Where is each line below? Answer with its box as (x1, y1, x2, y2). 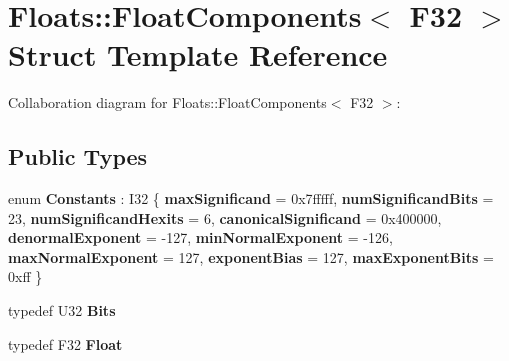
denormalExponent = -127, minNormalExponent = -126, (8, 227, 393, 248)
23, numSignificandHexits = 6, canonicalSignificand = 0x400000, (8, 207, 442, 228)
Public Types (8, 141, 148, 172)
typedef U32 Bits (8, 300, 116, 321)
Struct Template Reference (8, 34, 388, 75)
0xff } (8, 266, 43, 287)
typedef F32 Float (8, 333, 123, 354)
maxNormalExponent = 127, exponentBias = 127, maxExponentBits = (8, 246, 494, 267)
